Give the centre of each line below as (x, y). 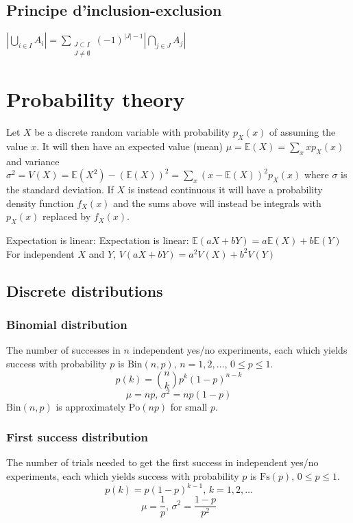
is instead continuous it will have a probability (225, 190)
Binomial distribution (67, 325)
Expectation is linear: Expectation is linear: (98, 240)
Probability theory (96, 99)
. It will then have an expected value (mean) (130, 146)
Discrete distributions (85, 290)
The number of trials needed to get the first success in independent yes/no (162, 462)
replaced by (67, 216)
